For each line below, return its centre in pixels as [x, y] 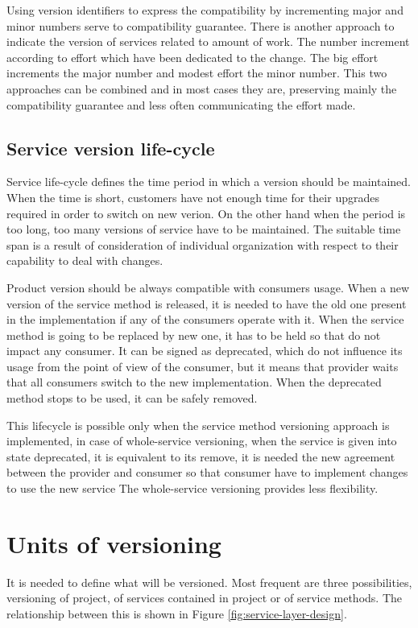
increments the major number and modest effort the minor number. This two [197, 73]
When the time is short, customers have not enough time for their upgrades [193, 197]
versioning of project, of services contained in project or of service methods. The [204, 598]
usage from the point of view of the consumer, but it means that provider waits [203, 366]
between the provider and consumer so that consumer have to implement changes [207, 472]
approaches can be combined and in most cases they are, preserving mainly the [202, 88]
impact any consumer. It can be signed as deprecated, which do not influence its [205, 351]
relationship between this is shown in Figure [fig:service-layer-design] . [177, 613]
